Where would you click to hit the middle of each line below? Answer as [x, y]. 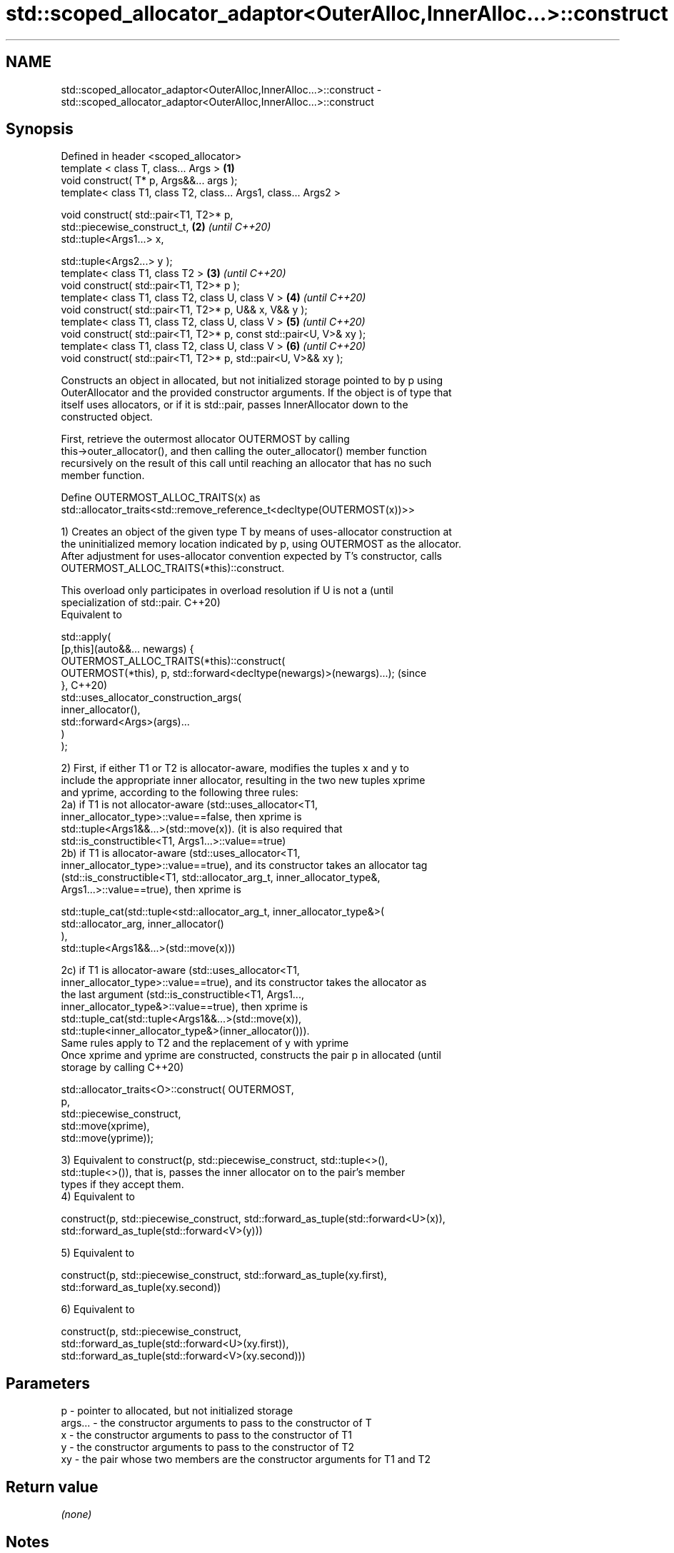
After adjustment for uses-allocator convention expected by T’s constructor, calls [251, 556]
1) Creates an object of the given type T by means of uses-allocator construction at [256, 532]
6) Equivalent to [98, 1310]
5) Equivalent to [98, 1253]
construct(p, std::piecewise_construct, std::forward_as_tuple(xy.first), [224, 1275]
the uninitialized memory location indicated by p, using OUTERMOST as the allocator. [261, 544]
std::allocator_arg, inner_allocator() [142, 924]
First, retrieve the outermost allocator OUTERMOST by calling [205, 439]
